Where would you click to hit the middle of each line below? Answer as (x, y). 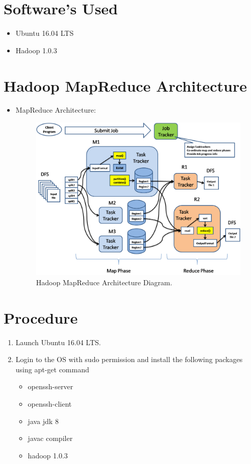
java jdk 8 (43, 421)
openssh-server (51, 386)
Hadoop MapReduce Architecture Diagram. (104, 282)
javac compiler (50, 438)
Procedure (41, 317)
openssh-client (50, 403)
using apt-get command (52, 369)
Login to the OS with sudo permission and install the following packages (129, 359)
